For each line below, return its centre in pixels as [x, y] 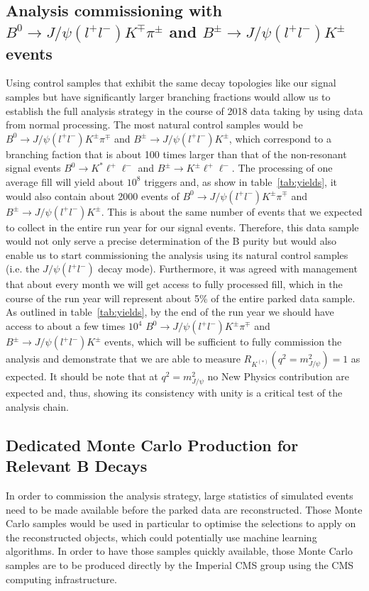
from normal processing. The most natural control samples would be [154, 125]
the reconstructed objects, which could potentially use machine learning [161, 537]
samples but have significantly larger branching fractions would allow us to [168, 96]
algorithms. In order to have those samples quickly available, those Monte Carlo [179, 551]
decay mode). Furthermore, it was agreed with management [228, 269]
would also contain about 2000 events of [93, 195]
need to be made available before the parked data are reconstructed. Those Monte [184, 509]
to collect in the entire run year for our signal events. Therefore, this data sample [182, 227]
